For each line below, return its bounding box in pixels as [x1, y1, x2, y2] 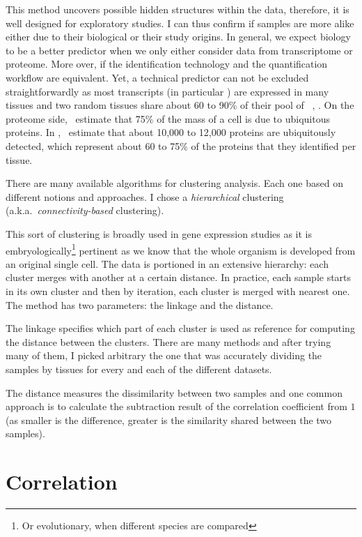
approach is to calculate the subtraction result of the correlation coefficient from [6, 399, 347, 414]
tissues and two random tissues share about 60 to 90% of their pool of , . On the [6, 98, 354, 112]
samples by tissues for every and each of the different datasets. [6, 361, 272, 376]
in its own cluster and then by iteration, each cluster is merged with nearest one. [6, 283, 350, 298]
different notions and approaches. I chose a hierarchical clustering [6, 189, 284, 204]
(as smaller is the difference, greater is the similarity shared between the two [6, 412, 332, 427]
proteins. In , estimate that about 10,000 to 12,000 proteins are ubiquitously [6, 125, 336, 139]
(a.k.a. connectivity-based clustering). [6, 203, 164, 218]
